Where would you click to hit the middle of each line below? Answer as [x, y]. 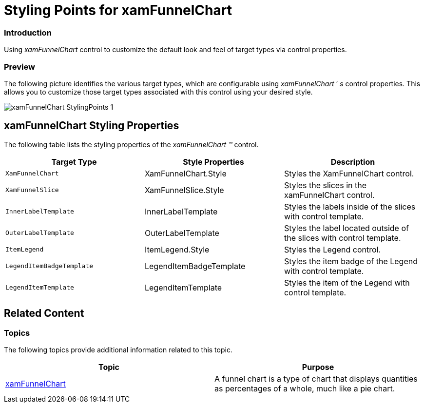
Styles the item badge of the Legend [351, 261]
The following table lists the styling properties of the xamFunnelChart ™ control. [131, 144]
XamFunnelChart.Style [185, 173]
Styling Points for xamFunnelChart [118, 10]
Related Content [44, 313]
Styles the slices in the [325, 185]
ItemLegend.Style [177, 249]
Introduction [28, 32]
